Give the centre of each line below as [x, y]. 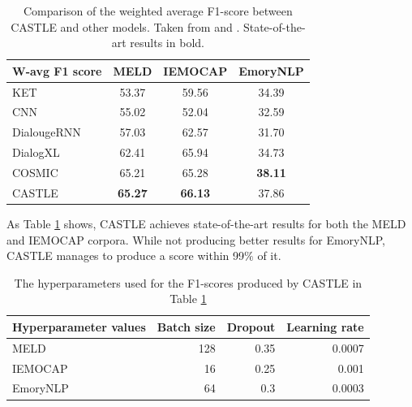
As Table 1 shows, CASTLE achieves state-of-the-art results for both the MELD [206, 223]
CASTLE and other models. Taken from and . [125, 26]
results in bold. [167, 43]
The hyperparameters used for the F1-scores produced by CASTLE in [188, 282]
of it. [269, 255]
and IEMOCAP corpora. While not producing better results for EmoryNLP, [196, 239]
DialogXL [36, 152]
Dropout [251, 326]
